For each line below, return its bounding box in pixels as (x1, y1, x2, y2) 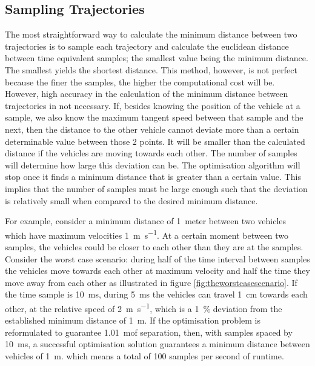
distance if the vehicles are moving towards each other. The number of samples (5, 147, 297, 159)
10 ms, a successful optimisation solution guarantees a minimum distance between (5, 338, 310, 350)
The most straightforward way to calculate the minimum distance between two (5, 28, 297, 41)
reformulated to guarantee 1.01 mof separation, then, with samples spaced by (5, 325, 293, 338)
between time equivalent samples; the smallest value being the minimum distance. (5, 52, 308, 64)
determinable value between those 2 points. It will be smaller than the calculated (5, 135, 305, 147)
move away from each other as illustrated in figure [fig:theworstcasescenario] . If (5, 276, 297, 288)
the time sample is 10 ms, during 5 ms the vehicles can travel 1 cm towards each (5, 288, 308, 301)
